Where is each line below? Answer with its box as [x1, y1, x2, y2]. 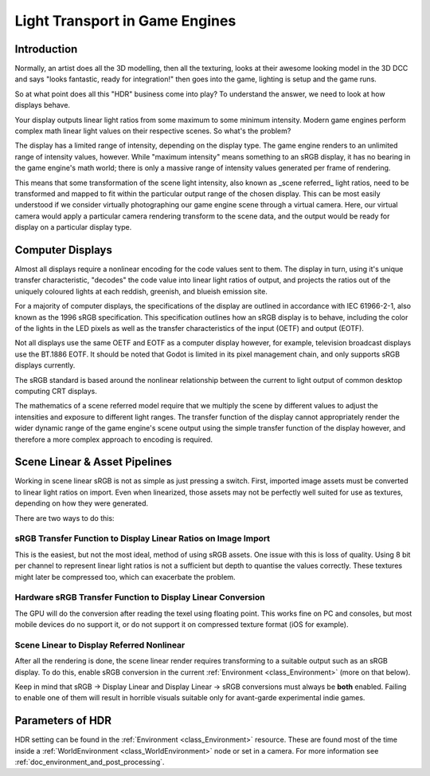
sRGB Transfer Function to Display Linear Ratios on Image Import [14, 533, 271, 544]
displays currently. [14, 360, 76, 370]
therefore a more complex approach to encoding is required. [14, 435, 213, 444]
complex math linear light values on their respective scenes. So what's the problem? [14, 126, 291, 136]
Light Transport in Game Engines [14, 12, 236, 30]
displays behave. [14, 100, 71, 110]
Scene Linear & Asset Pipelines [14, 455, 173, 469]
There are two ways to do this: [14, 513, 115, 522]
